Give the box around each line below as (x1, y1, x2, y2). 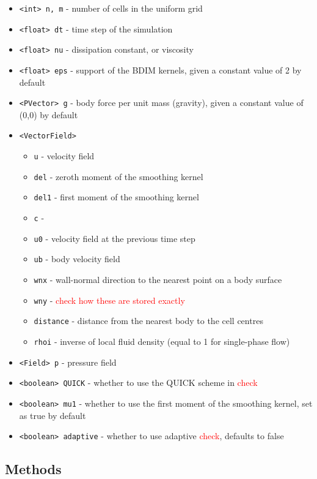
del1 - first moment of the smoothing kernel (34, 190, 199, 203)
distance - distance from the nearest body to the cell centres (34, 314, 263, 327)
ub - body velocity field (34, 252, 120, 265)
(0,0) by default (19, 108, 78, 121)
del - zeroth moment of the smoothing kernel (34, 170, 203, 183)
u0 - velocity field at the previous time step (34, 232, 195, 244)
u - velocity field (34, 149, 95, 162)
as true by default (19, 409, 86, 421)
